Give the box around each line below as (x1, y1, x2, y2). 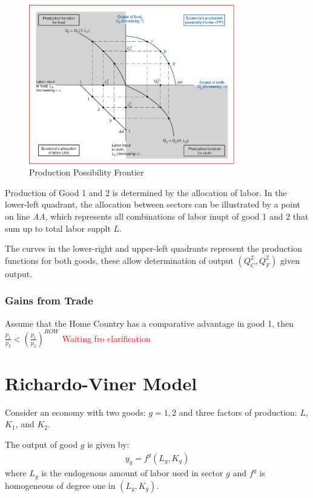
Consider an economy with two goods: (5, 405, 146, 418)
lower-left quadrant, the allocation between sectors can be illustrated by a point (5, 198, 301, 211)
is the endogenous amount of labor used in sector (41, 467, 223, 479)
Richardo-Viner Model (5, 370, 197, 395)
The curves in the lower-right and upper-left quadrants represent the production (5, 242, 302, 255)
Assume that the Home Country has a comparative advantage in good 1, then (5, 316, 294, 329)
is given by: (87, 438, 130, 451)
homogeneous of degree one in (5, 479, 116, 491)
